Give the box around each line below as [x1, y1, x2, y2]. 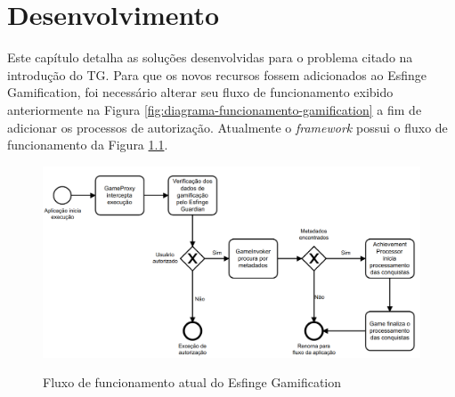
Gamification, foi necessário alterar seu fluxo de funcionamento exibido [7, 83, 394, 101]
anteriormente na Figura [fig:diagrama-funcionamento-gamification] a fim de [7, 100, 422, 118]
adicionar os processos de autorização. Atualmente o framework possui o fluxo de [7, 117, 448, 136]
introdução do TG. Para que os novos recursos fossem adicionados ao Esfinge [7, 65, 427, 84]
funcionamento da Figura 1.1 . [7, 135, 168, 154]
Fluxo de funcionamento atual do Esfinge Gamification [43, 373, 342, 392]
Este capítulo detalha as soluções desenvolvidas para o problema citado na [7, 48, 413, 67]
